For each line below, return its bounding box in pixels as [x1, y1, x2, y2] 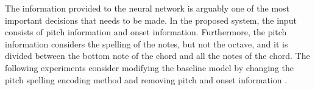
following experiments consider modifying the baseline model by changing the [5, 61, 294, 74]
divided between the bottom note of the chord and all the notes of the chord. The [5, 49, 310, 62]
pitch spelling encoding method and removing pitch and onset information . [5, 73, 288, 86]
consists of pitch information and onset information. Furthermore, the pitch [5, 26, 287, 38]
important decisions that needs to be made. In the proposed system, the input [5, 13, 297, 26]
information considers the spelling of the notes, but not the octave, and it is [5, 37, 288, 50]
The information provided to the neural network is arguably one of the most [5, 2, 290, 14]
